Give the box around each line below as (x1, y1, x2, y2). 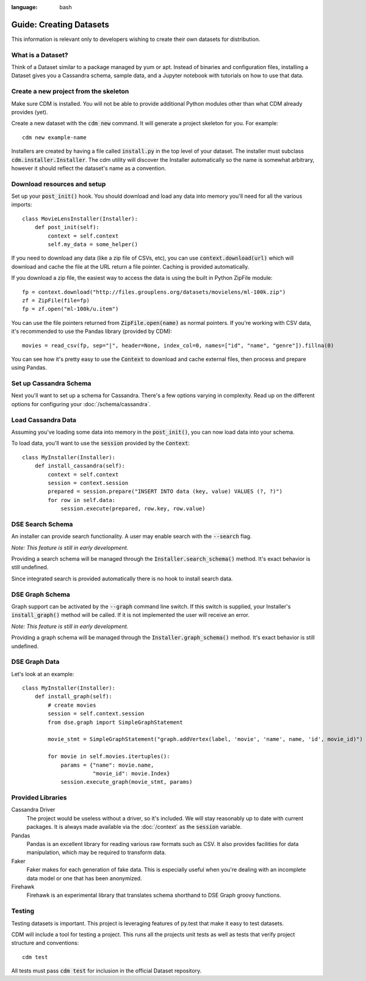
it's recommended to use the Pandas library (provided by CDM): (11, 327, 172, 335)
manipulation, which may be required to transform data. (26, 849, 167, 856)
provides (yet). (11, 108, 48, 115)
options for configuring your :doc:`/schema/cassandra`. (11, 400, 151, 407)
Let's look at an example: (11, 670, 74, 677)
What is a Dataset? (11, 51, 68, 59)
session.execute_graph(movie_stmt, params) (60, 779, 193, 786)
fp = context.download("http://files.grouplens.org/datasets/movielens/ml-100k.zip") (22, 288, 286, 296)
